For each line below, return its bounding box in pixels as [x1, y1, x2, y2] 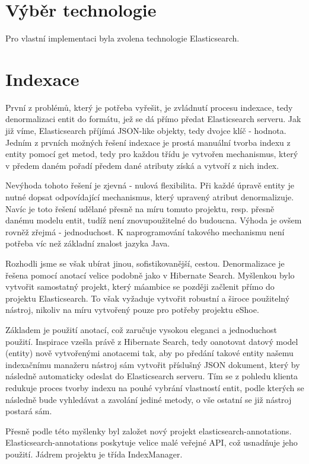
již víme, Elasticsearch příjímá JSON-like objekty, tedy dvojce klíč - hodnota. [5, 124, 286, 137]
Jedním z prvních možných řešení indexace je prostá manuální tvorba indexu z [5, 136, 291, 148]
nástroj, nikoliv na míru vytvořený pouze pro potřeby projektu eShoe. [5, 303, 259, 316]
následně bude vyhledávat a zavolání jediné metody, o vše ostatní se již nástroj [5, 393, 292, 405]
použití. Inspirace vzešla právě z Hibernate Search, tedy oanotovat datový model [5, 335, 298, 347]
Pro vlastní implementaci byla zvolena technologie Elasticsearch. [5, 32, 240, 44]
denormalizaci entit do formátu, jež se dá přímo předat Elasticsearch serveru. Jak [5, 113, 301, 125]
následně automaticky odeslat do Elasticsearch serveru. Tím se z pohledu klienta [5, 370, 298, 382]
